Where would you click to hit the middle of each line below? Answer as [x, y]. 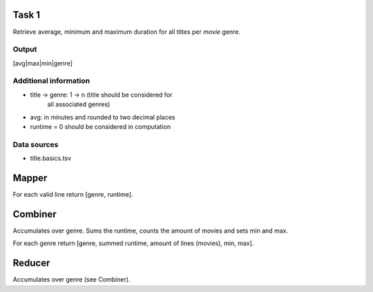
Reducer [31, 263]
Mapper [30, 178]
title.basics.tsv [51, 158]
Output [25, 50]
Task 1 [27, 15]
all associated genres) [79, 104]
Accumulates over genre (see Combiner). [71, 280]
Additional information [51, 81]
